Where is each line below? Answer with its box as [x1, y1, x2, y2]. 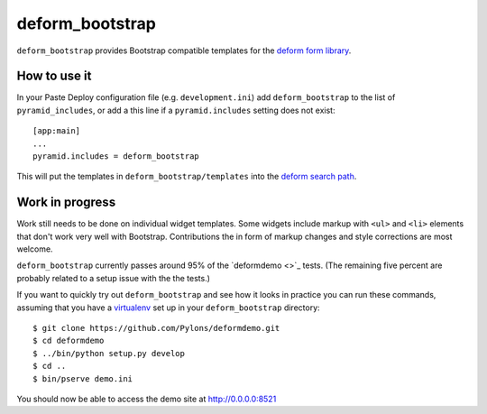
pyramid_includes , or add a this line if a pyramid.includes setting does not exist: [16, 105, 335, 115]
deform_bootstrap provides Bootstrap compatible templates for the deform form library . [16, 45, 352, 56]
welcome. [16, 244, 53, 254]
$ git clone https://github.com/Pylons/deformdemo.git [32, 323, 280, 334]
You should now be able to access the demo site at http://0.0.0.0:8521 [16, 393, 277, 404]
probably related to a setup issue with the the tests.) [16, 272, 211, 283]
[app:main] [32, 126, 81, 136]
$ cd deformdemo [32, 336, 105, 346]
